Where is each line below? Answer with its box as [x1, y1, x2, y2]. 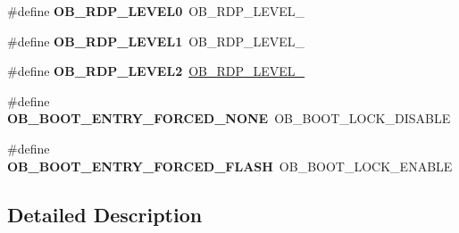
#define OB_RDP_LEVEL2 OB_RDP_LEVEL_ [7, 62, 305, 80]
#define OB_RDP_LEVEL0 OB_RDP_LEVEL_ [7, 2, 305, 20]
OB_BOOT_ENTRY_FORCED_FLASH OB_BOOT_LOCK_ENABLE [7, 156, 453, 175]
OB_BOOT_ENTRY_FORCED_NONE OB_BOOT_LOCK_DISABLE [7, 109, 451, 128]
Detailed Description [7, 200, 203, 228]
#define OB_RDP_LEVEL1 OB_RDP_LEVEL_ [7, 31, 305, 50]
